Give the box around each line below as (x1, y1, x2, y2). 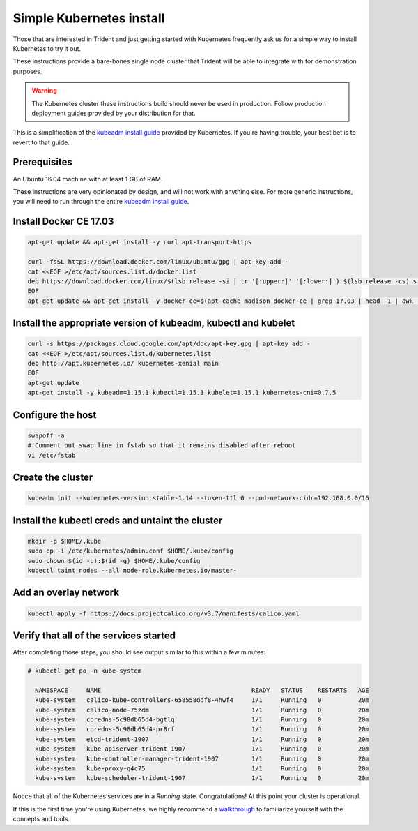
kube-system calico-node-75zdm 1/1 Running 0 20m (35, 705, 369, 714)
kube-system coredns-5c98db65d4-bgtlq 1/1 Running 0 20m (35, 716, 369, 724)
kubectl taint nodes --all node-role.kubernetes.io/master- (27, 566, 238, 574)
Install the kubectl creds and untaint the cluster (13, 514, 223, 526)
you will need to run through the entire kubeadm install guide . (13, 197, 189, 206)
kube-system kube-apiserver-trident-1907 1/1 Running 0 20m (35, 745, 369, 753)
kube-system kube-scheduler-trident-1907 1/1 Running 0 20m (35, 774, 369, 782)
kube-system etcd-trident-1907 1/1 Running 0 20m (35, 735, 369, 743)
